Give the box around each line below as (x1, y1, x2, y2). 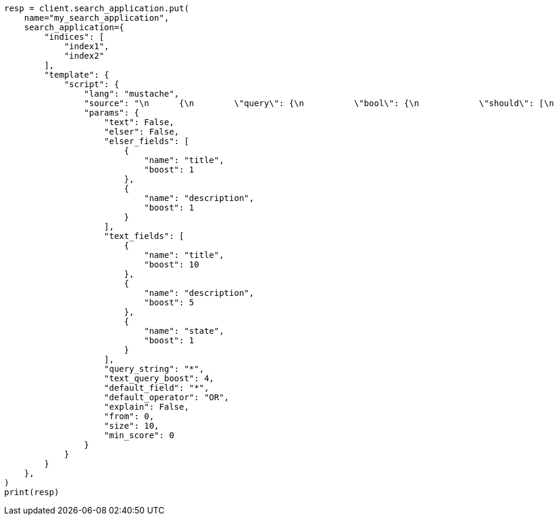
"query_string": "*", (104, 364, 205, 374)
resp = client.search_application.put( (4, 4, 189, 13)
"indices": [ (44, 32, 104, 42)
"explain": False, (104, 402, 189, 411)
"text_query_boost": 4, (104, 374, 215, 383)
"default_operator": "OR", (104, 393, 229, 402)
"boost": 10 (144, 260, 199, 269)
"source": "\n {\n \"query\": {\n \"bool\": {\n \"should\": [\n (84, 98, 554, 108)
